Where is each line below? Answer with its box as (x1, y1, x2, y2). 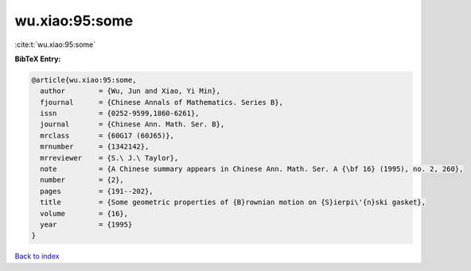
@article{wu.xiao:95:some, (31, 75, 137, 84)
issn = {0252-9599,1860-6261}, (40, 109, 200, 118)
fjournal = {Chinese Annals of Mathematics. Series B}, (40, 98, 284, 106)
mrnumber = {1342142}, (40, 142, 150, 151)
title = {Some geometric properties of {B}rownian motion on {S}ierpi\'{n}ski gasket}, (40, 198, 426, 207)
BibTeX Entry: (14, 54, 61, 64)
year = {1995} (40, 220, 133, 229)
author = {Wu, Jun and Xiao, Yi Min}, (40, 87, 220, 95)
